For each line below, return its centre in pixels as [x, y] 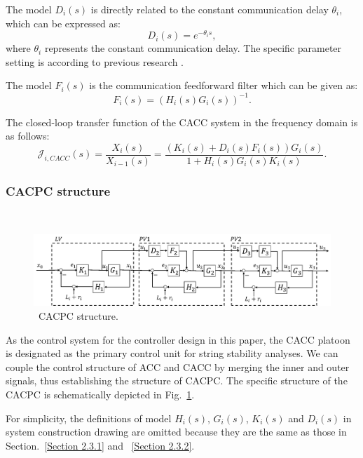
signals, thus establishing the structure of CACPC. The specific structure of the [177, 380]
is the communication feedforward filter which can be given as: [224, 85]
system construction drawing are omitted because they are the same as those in [176, 432]
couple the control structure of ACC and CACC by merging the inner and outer [178, 366]
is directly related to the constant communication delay [210, 9]
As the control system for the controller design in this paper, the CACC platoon [178, 339]
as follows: [28, 136]
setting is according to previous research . [95, 61]
